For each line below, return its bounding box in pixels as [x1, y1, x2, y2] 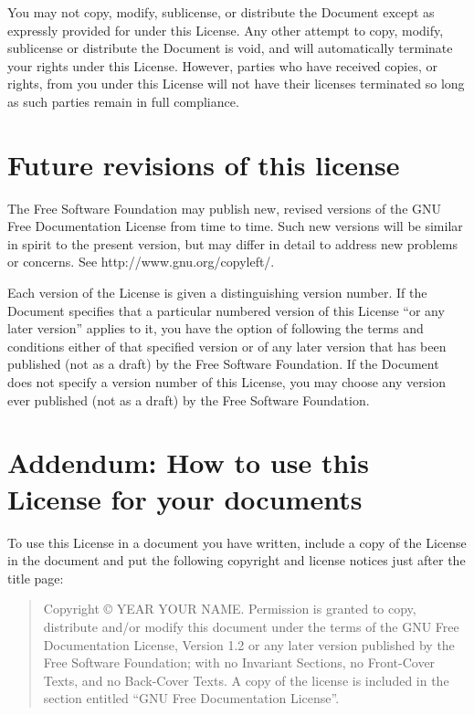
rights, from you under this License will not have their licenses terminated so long [7, 74, 465, 93]
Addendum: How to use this [7, 444, 370, 481]
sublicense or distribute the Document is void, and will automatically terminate [7, 38, 453, 58]
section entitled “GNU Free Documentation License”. [43, 689, 340, 708]
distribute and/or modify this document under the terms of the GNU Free [43, 616, 459, 636]
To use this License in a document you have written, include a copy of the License [7, 532, 467, 552]
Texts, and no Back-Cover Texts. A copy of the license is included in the [43, 670, 449, 689]
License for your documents [7, 479, 363, 517]
